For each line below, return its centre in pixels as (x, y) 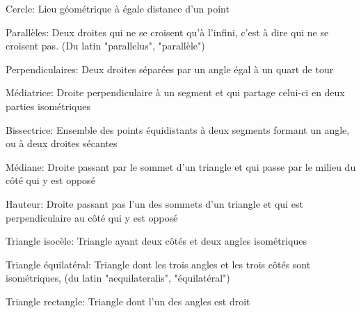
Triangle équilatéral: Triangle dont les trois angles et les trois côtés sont (158, 264)
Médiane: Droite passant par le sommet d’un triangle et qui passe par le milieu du (181, 166)
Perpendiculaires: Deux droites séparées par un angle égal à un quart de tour (170, 69)
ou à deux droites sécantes (62, 143)
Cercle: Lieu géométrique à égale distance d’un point (118, 8)
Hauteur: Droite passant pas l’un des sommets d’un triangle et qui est (154, 203)
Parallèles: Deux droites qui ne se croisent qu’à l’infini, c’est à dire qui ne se (167, 32)
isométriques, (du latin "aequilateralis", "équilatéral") (118, 278)
